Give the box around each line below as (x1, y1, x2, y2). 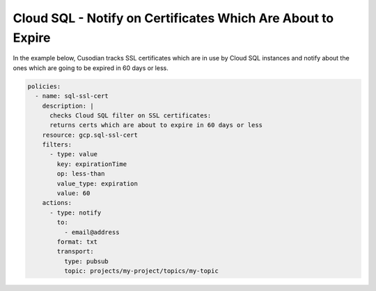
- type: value (49, 150, 97, 158)
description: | (42, 101, 94, 110)
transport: (56, 247, 94, 256)
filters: (42, 141, 72, 149)
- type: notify (49, 208, 102, 217)
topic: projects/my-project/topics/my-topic (63, 267, 219, 275)
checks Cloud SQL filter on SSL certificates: (49, 111, 212, 119)
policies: (27, 82, 61, 90)
